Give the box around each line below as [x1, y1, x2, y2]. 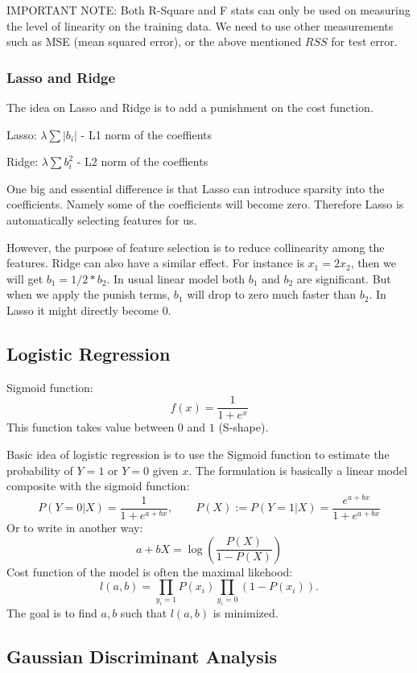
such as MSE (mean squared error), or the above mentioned [6, 33, 302, 50]
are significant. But [296, 270, 391, 287]
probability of [6, 461, 73, 478]
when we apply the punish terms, [6, 286, 171, 303]
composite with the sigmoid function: [6, 477, 190, 494]
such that [120, 605, 167, 621]
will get [6, 270, 43, 287]
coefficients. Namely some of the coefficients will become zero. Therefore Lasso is [6, 196, 404, 213]
